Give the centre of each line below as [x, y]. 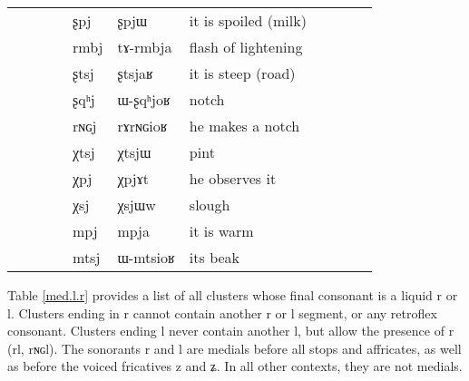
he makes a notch [244, 126]
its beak [215, 257]
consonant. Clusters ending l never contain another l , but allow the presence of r [231, 331]
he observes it [233, 178]
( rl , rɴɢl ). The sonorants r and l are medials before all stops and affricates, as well [234, 348]
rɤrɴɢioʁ [142, 126]
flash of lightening [246, 47]
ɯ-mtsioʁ [146, 257]
